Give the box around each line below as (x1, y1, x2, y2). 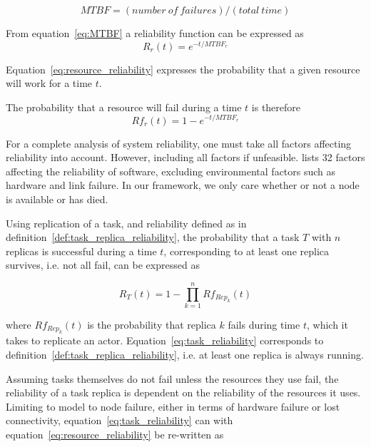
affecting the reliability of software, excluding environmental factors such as (6, 163, 336, 178)
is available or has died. (6, 191, 108, 206)
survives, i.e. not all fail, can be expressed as (6, 257, 200, 272)
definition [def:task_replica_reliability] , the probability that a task (6, 230, 300, 245)
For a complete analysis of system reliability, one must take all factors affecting (6, 135, 352, 150)
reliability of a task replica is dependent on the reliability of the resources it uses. (6, 385, 361, 400)
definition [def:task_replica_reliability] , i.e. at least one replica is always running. (6, 347, 364, 361)
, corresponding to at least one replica (163, 243, 330, 258)
